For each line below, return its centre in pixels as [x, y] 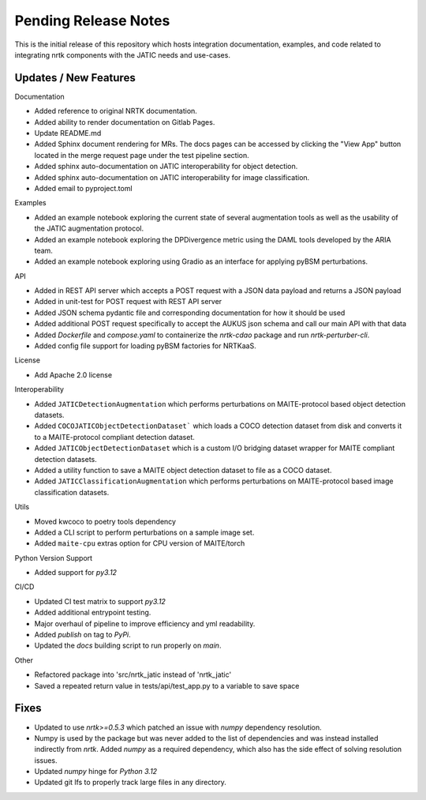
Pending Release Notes [92, 21]
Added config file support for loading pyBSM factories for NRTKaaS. [145, 346]
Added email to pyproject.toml [84, 188]
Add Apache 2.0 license [73, 374]
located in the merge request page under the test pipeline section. [142, 155]
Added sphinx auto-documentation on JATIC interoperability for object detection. [166, 167]
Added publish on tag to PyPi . [83, 635]
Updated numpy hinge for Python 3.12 [96, 772]
